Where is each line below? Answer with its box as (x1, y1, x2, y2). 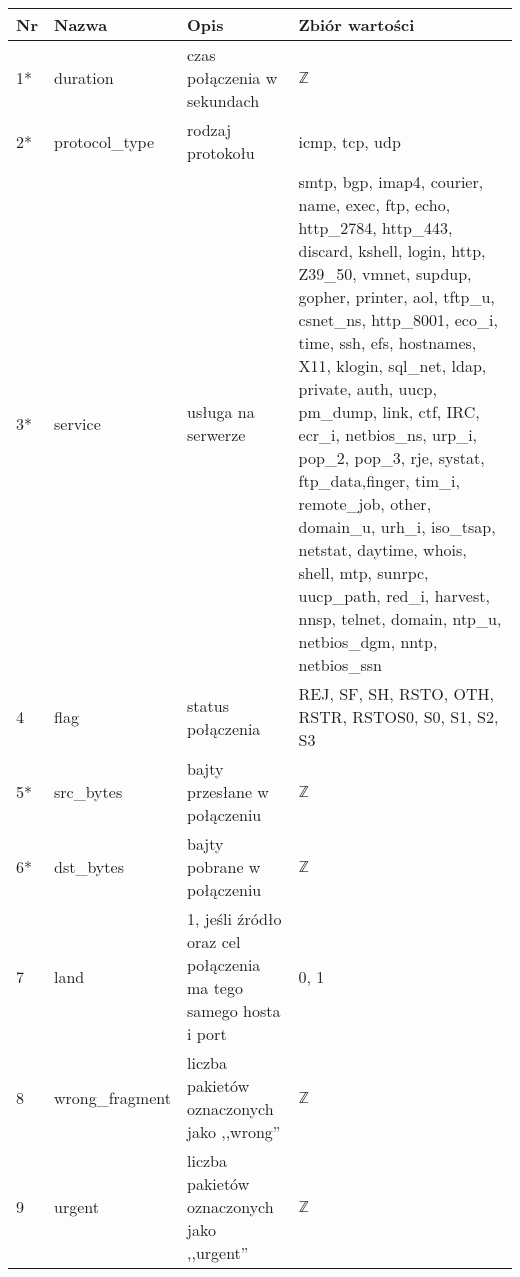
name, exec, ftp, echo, (298, 193, 451, 216)
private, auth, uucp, (298, 377, 437, 400)
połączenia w (186, 66, 278, 89)
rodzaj (186, 118, 232, 141)
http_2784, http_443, (298, 216, 453, 239)
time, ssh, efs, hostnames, (298, 331, 477, 354)
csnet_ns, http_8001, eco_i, (298, 308, 498, 331)
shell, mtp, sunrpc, (298, 561, 429, 584)
